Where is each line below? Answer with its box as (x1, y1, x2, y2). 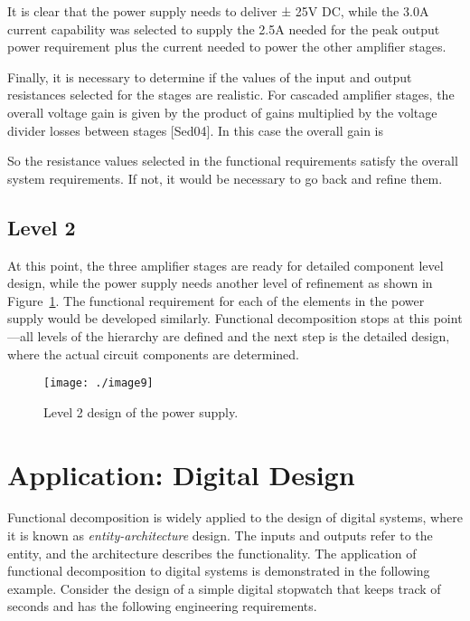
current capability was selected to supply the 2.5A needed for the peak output (7, 19, 440, 38)
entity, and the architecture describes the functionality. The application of (7, 543, 417, 562)
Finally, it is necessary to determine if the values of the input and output (7, 67, 412, 86)
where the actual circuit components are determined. (7, 344, 299, 363)
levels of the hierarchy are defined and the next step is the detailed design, (37, 326, 450, 345)
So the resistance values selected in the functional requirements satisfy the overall (7, 151, 458, 170)
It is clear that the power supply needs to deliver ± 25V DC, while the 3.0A (7, 2, 429, 20)
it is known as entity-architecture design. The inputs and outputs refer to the (7, 526, 433, 545)
